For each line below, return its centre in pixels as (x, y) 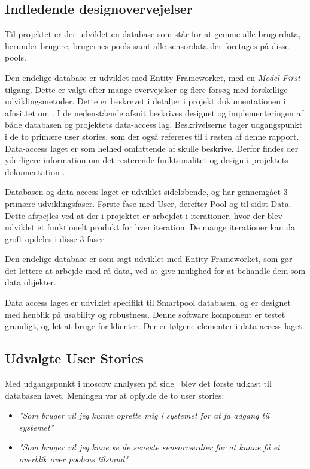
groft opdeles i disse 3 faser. (56, 238)
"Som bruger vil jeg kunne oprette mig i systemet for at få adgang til (144, 415)
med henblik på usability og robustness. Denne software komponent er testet (145, 314)
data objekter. (31, 282)
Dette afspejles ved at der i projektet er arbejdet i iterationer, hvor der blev (144, 215)
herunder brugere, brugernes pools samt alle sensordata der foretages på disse (147, 45)
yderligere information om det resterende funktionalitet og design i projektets (147, 160)
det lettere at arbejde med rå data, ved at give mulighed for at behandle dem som (155, 270)
